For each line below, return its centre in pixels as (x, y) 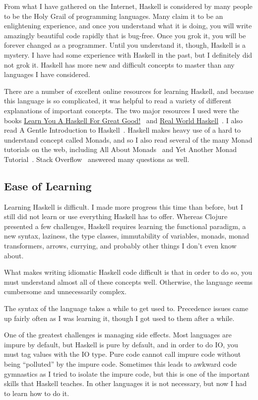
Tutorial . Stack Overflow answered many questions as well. (97, 159)
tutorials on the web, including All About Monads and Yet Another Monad (120, 149)
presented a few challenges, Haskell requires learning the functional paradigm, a (125, 226)
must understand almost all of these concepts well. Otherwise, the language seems (129, 281)
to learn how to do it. (37, 393)
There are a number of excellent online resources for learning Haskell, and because (129, 91)
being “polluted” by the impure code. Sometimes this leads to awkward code (120, 364)
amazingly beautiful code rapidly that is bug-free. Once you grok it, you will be (125, 35)
